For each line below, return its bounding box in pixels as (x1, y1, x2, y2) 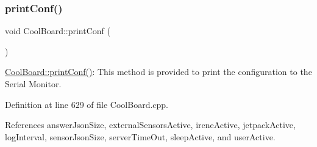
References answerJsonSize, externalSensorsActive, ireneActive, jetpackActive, (5, 118, 296, 131)
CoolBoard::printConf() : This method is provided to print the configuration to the (5, 65, 312, 78)
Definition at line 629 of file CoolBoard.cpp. (5, 98, 169, 110)
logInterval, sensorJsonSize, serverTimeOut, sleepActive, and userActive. (5, 130, 276, 143)
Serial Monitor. (5, 77, 62, 90)
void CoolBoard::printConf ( (5, 24, 110, 37)
